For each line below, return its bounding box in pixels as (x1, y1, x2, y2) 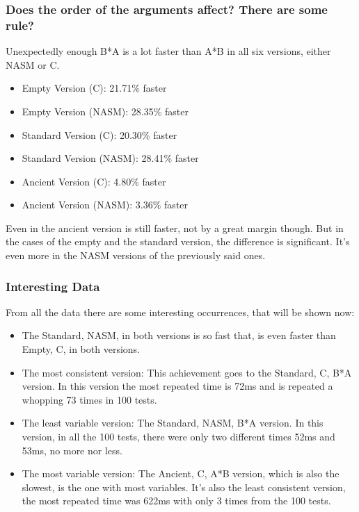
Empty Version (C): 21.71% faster (22, 81, 167, 95)
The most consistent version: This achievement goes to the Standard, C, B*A (22, 365, 352, 379)
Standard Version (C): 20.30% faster (22, 127, 177, 142)
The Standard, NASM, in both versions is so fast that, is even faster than (22, 328, 336, 342)
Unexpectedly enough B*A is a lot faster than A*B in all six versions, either (6, 44, 331, 58)
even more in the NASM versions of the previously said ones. (6, 248, 266, 263)
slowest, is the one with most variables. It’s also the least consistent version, (22, 479, 346, 494)
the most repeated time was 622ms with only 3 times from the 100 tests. (22, 493, 331, 508)
